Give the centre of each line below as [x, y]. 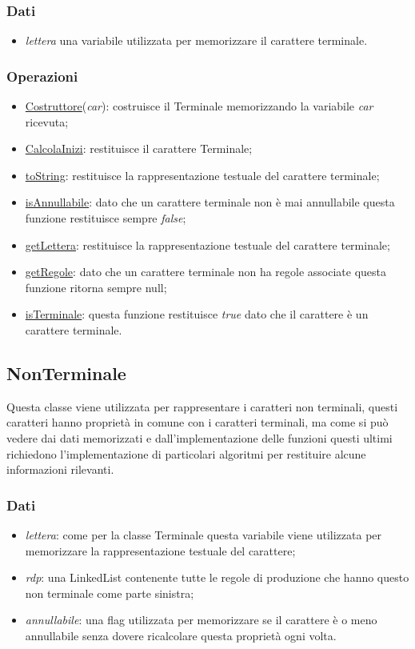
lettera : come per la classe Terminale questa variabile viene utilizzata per [204, 534]
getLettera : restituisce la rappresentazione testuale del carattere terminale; [207, 244]
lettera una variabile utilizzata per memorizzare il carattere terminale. [196, 40]
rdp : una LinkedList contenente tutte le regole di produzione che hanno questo [217, 577]
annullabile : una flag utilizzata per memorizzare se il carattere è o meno [201, 620]
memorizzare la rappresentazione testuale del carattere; [160, 550]
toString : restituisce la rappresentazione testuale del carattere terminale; [202, 175]
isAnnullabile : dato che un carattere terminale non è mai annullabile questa [210, 202]
